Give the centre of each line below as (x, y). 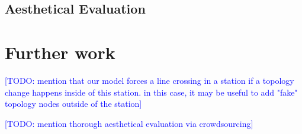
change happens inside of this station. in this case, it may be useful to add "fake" (151, 92)
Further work (60, 52)
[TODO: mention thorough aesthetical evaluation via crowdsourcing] (129, 123)
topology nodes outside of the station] (73, 104)
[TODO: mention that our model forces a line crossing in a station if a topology (150, 80)
